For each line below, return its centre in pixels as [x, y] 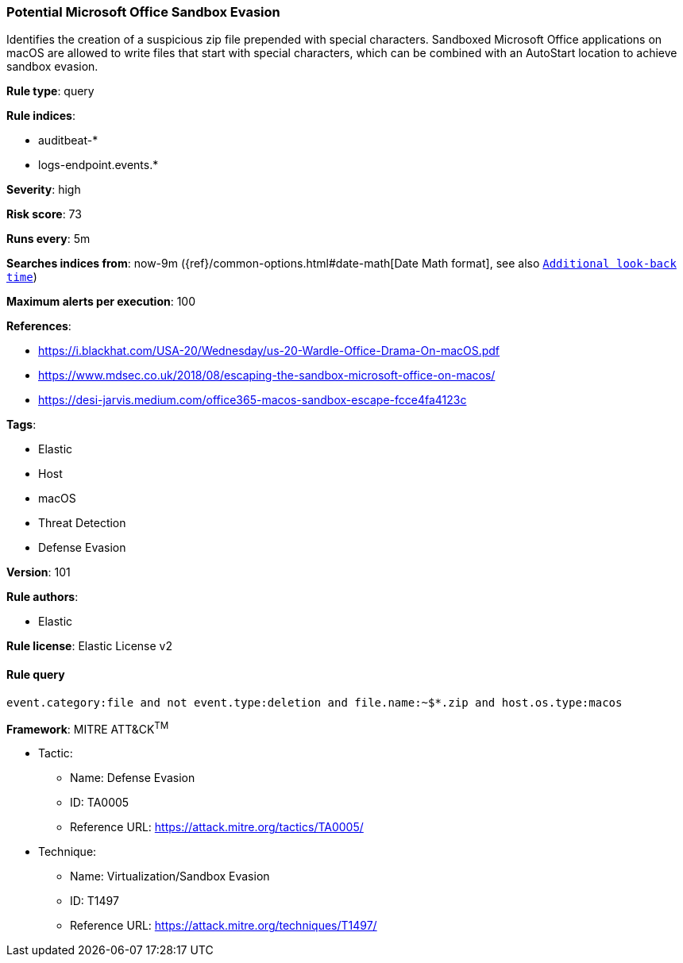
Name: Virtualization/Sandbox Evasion [170, 876]
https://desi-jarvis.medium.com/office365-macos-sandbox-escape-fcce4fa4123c [253, 400]
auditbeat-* [68, 141]
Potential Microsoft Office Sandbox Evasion [143, 12]
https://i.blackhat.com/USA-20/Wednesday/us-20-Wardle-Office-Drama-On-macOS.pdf [269, 351]
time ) [22, 277]
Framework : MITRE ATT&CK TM [88, 728]
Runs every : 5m [48, 239]
